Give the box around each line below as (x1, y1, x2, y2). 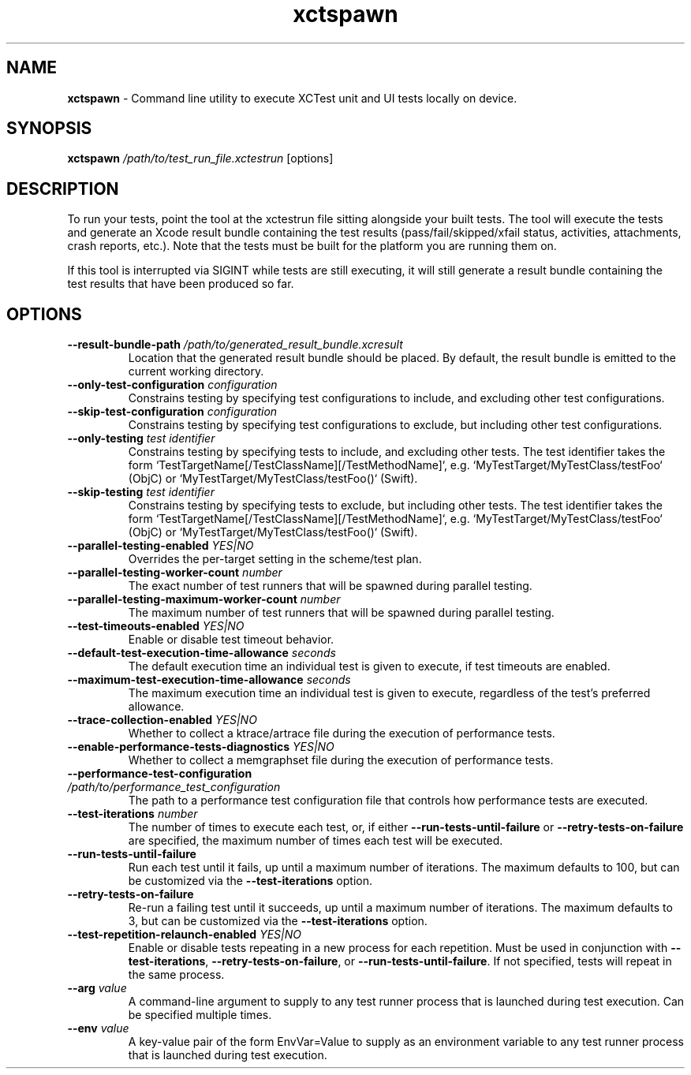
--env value (67, 1021, 129, 1036)
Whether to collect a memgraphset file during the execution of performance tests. (128, 753, 554, 767)
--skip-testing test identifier (67, 485, 215, 499)
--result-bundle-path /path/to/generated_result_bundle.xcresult (67, 338, 403, 352)
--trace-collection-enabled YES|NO (67, 713, 257, 727)
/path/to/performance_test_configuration (67, 780, 281, 794)
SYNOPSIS (6, 118, 92, 139)
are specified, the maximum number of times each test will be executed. (128, 834, 503, 848)
